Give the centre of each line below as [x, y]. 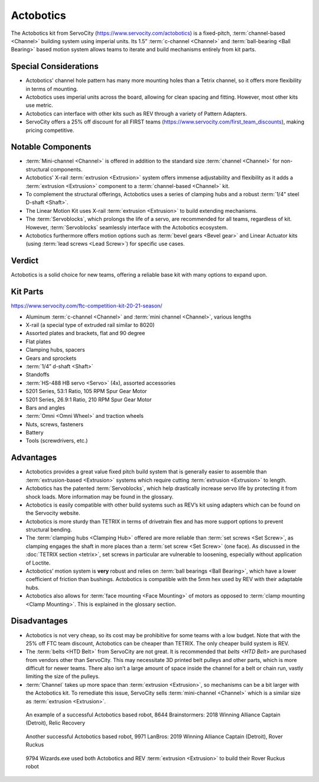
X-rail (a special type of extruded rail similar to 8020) [90, 325]
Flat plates [38, 341]
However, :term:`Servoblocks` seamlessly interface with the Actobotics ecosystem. [127, 227]
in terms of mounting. [52, 89]
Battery [35, 433]
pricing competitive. [50, 130]
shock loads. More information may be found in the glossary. [100, 497]
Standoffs [38, 375]
